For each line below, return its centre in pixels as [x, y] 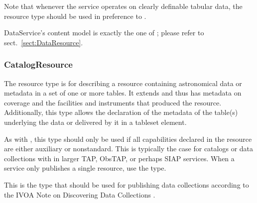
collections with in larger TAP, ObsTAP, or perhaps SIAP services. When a [119, 158]
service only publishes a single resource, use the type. [85, 168]
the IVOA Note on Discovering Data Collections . [80, 194]
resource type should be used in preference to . [75, 16]
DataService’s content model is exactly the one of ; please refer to [104, 33]
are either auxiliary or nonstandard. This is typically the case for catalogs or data [129, 149]
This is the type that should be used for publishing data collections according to [127, 184]
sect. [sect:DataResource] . [44, 42]
